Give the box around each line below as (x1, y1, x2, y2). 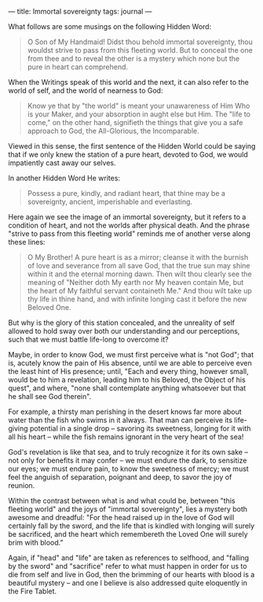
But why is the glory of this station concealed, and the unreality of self (8, 318, 236, 327)
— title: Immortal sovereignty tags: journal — (8, 7, 152, 16)
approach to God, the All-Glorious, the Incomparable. (27, 126, 200, 135)
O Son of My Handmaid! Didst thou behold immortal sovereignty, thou (27, 37, 253, 46)
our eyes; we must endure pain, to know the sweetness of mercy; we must (8, 464, 249, 473)
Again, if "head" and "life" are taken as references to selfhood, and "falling (8, 553, 250, 562)
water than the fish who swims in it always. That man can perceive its (8, 415, 233, 424)
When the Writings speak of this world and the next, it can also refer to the (8, 78, 249, 87)
